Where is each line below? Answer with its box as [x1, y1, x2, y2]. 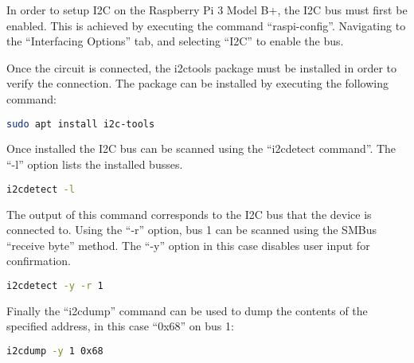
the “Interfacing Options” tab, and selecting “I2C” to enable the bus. [6, 33, 344, 49]
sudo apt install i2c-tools [6, 118, 155, 130]
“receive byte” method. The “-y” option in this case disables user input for [6, 236, 370, 253]
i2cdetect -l [6, 183, 75, 195]
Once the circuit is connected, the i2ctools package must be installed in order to [6, 59, 396, 76]
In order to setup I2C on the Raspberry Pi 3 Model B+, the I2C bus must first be [6, 2, 408, 18]
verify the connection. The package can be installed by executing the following [6, 75, 389, 92]
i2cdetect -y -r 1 [6, 279, 103, 291]
